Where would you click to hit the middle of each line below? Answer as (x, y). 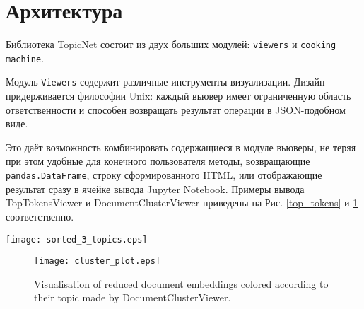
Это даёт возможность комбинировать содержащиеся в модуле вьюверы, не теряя (181, 147)
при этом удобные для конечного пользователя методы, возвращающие (158, 161)
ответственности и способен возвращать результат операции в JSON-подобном (176, 109)
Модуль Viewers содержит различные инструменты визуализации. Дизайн (165, 82)
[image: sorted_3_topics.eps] (77, 239)
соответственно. (40, 216)
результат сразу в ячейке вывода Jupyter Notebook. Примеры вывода (155, 188)
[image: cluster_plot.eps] (97, 261)
